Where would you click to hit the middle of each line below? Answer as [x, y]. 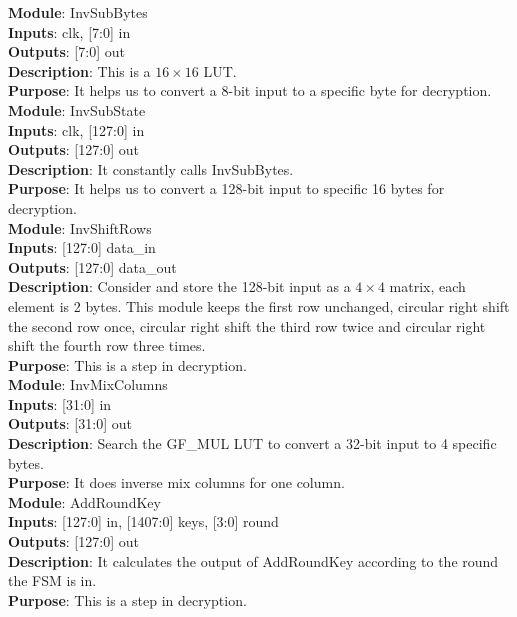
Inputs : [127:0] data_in [82, 247]
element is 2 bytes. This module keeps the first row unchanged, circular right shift [259, 305]
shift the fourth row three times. [107, 345]
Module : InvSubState [77, 109]
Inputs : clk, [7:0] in [69, 31]
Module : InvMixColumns [88, 384]
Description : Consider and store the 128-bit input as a [179, 286]
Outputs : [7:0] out [66, 51]
